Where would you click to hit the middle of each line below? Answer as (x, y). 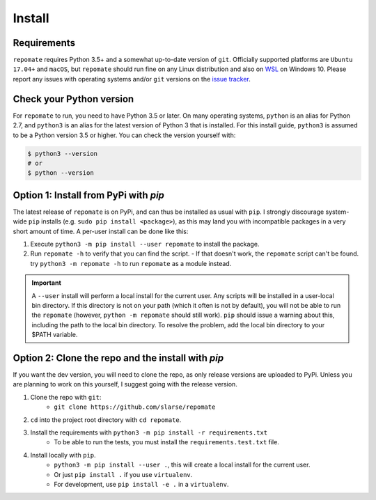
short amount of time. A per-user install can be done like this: (101, 231)
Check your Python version (73, 99)
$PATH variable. (55, 335)
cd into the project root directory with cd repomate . (106, 420)
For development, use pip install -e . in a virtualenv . (141, 484)
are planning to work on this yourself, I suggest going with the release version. (125, 384)
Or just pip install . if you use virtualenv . (123, 474)
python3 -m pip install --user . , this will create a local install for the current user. (182, 465)
